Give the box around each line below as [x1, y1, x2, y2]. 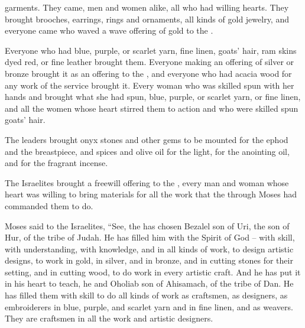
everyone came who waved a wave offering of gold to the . [5, 24, 213, 37]
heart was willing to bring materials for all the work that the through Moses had [5, 188, 297, 200]
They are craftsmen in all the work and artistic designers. [5, 312, 213, 324]
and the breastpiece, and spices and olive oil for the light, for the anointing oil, [5, 145, 290, 157]
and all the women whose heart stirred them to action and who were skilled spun [5, 102, 298, 114]
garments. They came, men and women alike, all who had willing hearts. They [5, 1, 289, 13]
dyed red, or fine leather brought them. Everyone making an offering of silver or [5, 56, 294, 68]
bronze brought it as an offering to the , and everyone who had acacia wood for [5, 67, 292, 79]
